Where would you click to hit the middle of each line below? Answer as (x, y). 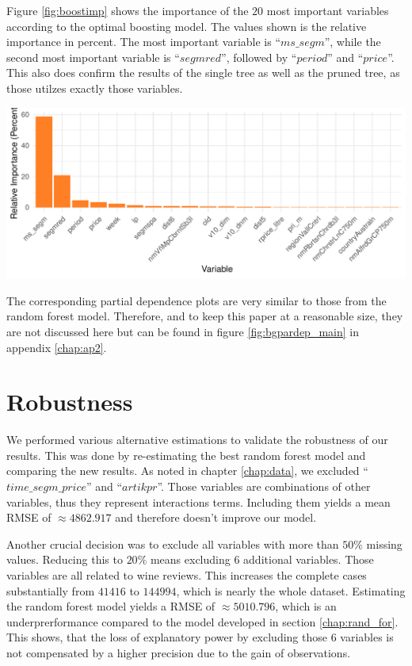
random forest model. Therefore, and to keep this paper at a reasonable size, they (205, 316)
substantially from (51, 590)
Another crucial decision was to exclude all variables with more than (173, 544)
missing (384, 544)
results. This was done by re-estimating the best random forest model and (186, 455)
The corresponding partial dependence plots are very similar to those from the (196, 300)
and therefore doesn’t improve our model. (216, 517)
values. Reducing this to (65, 559)
